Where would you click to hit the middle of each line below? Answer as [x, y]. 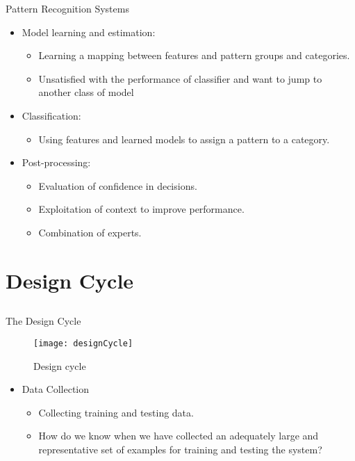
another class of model [86, 92]
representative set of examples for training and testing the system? [180, 449]
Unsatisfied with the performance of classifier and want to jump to [180, 78]
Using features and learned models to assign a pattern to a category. [184, 139]
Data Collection [56, 389]
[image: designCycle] [83, 343]
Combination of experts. [90, 232]
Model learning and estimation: [89, 32]
